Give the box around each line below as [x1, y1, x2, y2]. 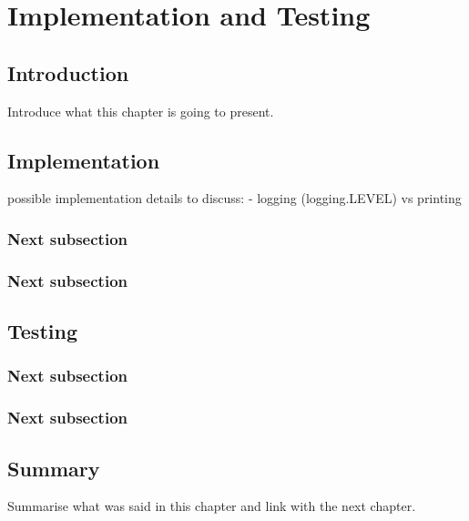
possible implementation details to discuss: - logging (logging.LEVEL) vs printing [7, 189, 462, 208]
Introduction [7, 58, 129, 87]
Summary [7, 454, 100, 482]
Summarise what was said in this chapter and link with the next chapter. [7, 496, 416, 516]
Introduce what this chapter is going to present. [7, 101, 274, 120]
